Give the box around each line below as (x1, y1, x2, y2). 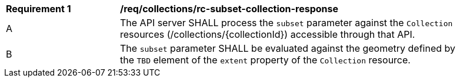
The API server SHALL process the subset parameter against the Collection (120, 17, 453, 28)
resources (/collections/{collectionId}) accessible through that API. (120, 28, 415, 40)
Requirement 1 (6, 3, 71, 15)
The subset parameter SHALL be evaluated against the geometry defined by (120, 42, 456, 54)
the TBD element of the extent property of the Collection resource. (120, 54, 411, 66)
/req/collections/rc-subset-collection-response (120, 3, 339, 15)
